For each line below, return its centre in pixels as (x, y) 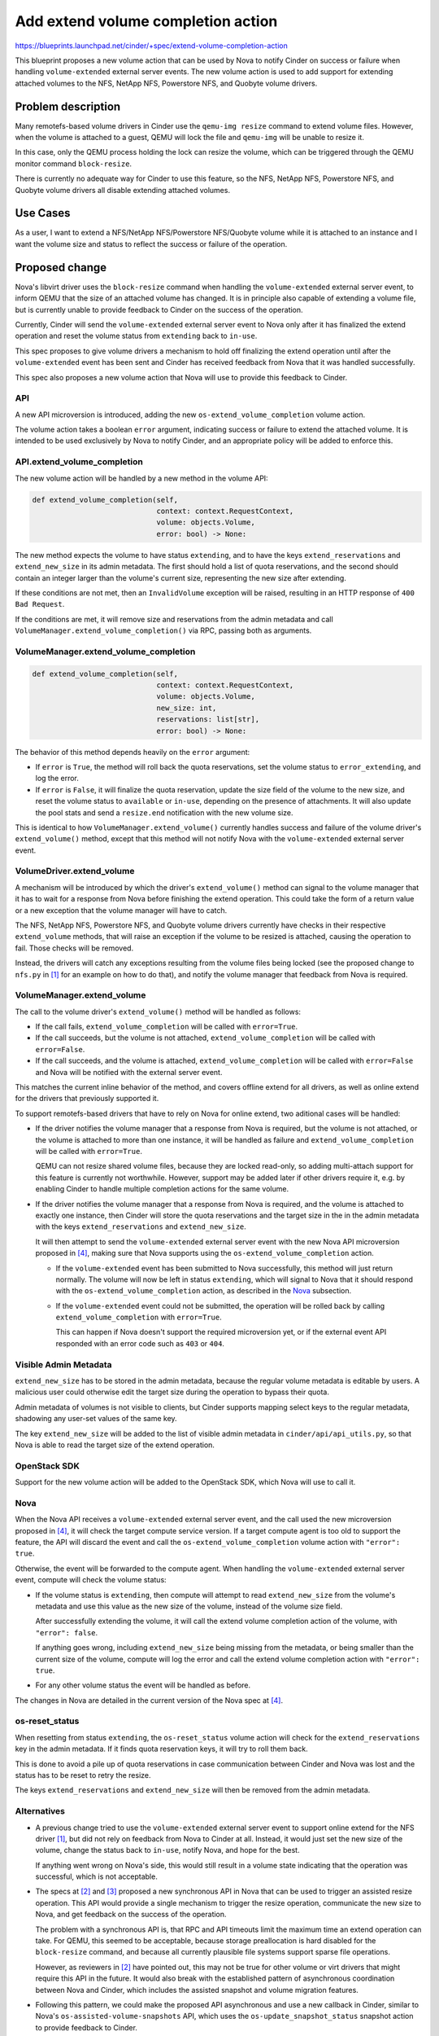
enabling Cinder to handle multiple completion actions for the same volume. (162, 1189)
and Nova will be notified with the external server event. (129, 1072)
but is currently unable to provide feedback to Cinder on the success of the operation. (159, 309)
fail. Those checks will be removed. (74, 948)
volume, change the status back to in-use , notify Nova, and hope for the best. (167, 1850)
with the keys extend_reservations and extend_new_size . (141, 1226)
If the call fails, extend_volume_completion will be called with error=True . (167, 1027)
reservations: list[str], (208, 720)
